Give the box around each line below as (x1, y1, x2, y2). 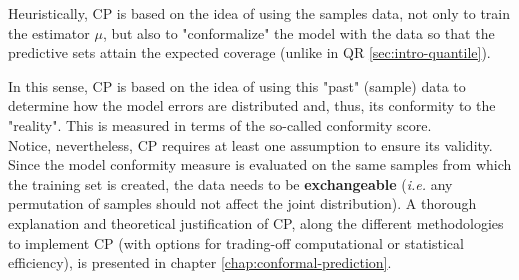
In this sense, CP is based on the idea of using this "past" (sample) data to (8, 75, 466, 96)
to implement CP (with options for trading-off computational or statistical (8, 232, 464, 253)
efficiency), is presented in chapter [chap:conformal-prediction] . (8, 252, 392, 273)
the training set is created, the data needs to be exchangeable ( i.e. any (8, 173, 453, 194)
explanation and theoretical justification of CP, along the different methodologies (8, 212, 504, 233)
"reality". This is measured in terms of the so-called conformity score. (8, 114, 432, 135)
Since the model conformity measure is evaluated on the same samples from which (8, 154, 512, 175)
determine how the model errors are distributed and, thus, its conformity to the (8, 95, 496, 116)
